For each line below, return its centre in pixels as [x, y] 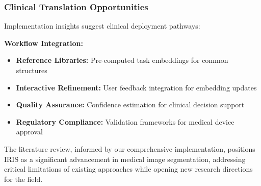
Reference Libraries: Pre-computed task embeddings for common [122, 60]
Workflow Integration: [44, 43]
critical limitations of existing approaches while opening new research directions [128, 169]
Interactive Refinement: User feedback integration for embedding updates [136, 87]
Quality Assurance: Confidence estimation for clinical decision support [130, 104]
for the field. [23, 179]
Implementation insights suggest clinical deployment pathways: [102, 26]
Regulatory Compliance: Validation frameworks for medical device [125, 121]
